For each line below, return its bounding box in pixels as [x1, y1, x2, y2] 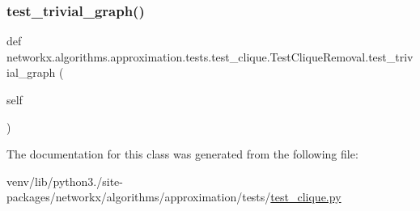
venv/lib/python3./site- [6, 172, 123, 189]
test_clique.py [270, 188, 342, 205]
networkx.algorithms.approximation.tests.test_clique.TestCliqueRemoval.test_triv [6, 48, 414, 65]
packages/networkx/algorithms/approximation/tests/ [6, 188, 271, 205]
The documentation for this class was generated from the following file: [6, 146, 358, 162]
